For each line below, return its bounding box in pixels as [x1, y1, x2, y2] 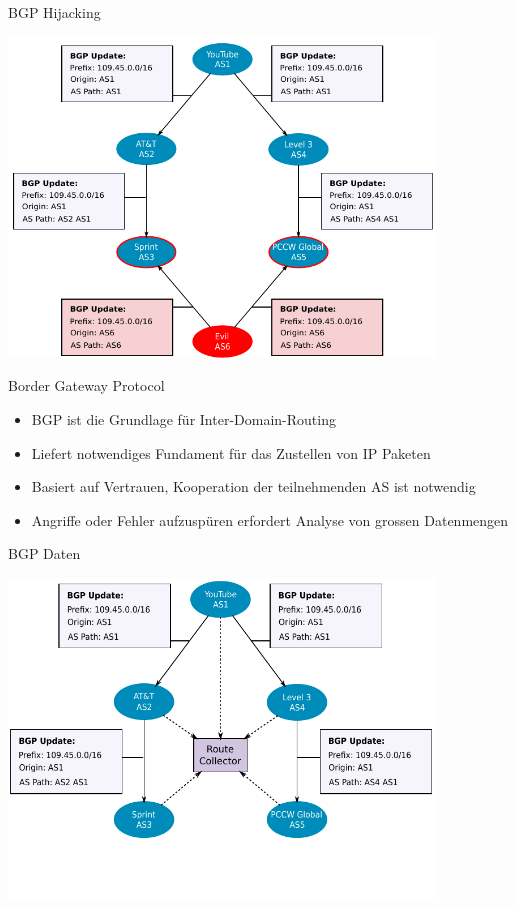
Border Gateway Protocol [8, 375, 165, 396]
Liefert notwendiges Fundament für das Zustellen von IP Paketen [31, 442, 431, 463]
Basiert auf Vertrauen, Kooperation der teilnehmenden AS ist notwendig [31, 476, 476, 497]
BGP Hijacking [8, 2, 101, 22]
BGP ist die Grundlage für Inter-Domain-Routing [31, 409, 336, 430]
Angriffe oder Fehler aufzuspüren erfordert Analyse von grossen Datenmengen [31, 509, 509, 530]
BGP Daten [8, 543, 81, 564]
